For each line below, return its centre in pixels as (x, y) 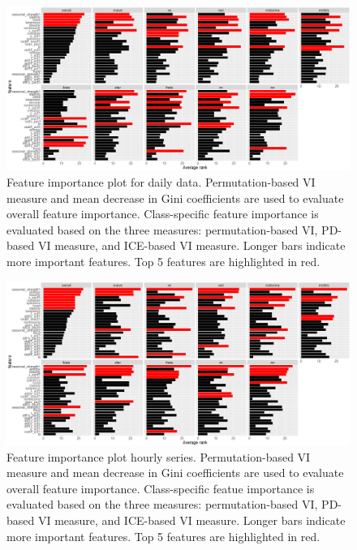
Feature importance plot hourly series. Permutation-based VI (159, 456)
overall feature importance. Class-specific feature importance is (163, 214)
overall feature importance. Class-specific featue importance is (161, 488)
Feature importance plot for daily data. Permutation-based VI (161, 182)
